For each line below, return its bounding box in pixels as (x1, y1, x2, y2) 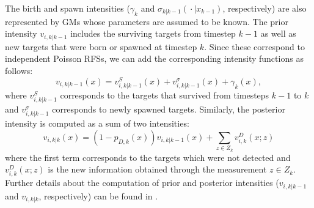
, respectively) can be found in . (38, 189, 158, 202)
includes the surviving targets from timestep (70, 27, 236, 40)
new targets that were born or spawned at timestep (5, 40, 197, 53)
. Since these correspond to (204, 40, 305, 53)
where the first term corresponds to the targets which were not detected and (5, 150, 291, 163)
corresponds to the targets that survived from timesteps (60, 88, 269, 101)
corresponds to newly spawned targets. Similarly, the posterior (52, 103, 285, 116)
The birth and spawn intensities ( (5, 2, 130, 14)
